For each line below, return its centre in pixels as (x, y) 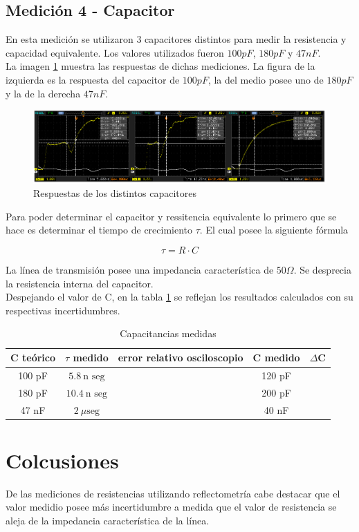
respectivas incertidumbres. (63, 310)
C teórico (33, 358)
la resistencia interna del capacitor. (80, 283)
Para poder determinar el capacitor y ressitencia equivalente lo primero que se (171, 216)
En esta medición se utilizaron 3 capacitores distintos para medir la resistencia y (176, 39)
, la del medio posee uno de (266, 79)
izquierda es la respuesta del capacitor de (93, 79)
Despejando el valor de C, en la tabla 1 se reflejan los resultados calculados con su (179, 297)
